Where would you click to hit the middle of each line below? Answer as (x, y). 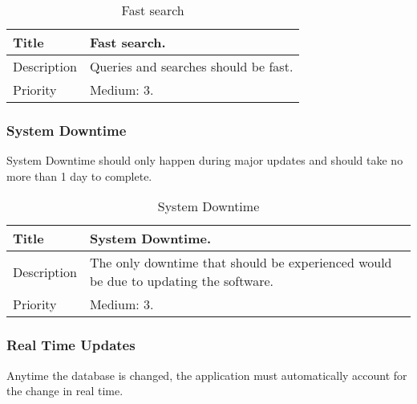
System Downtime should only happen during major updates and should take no (205, 160)
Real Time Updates (71, 345)
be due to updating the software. (181, 281)
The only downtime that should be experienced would (241, 263)
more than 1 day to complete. (79, 175)
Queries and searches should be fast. (191, 66)
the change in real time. (65, 391)
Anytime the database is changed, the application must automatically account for (207, 375)
